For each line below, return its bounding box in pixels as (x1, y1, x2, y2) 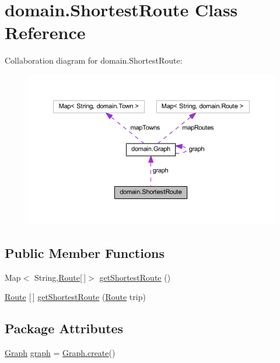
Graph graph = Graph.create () (5, 347, 116, 359)
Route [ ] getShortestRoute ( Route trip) (5, 291, 146, 303)
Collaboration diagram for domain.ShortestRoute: (5, 54, 183, 67)
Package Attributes (5, 319, 124, 337)
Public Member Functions (5, 243, 164, 261)
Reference (5, 20, 86, 44)
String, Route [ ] (34, 271, 86, 283)
